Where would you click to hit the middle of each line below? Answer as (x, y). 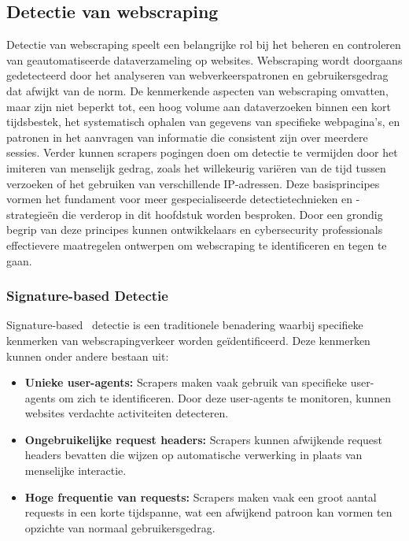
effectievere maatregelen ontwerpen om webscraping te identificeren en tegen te (197, 245)
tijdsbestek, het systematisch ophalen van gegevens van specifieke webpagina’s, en (203, 122)
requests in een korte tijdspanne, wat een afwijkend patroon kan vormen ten (208, 512)
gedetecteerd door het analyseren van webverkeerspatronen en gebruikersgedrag (197, 75)
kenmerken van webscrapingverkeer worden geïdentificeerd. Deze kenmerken (188, 340)
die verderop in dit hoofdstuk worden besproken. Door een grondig (222, 214)
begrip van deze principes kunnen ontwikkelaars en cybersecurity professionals (195, 230)
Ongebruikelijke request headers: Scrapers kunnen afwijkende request (203, 439)
